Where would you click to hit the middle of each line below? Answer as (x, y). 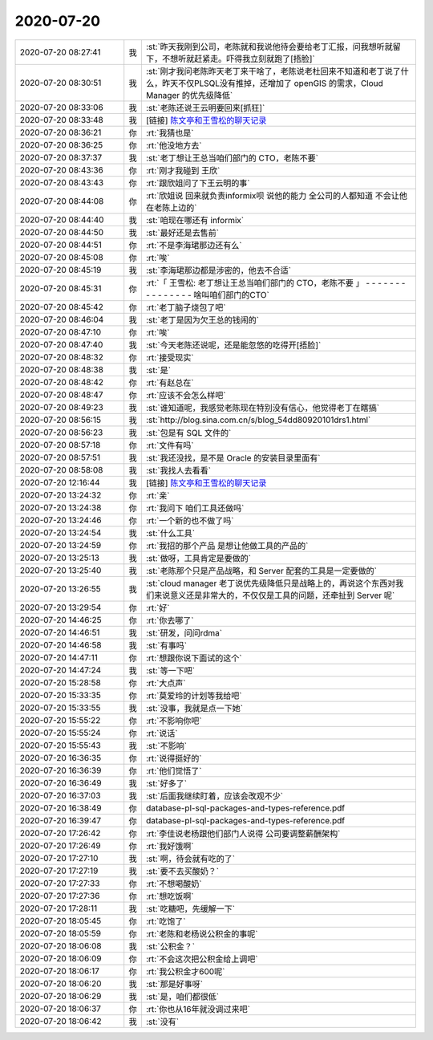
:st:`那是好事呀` (174, 984)
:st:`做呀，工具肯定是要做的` (198, 558)
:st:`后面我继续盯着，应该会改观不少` (214, 796)
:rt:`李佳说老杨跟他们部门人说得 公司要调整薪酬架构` (243, 833)
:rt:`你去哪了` (170, 620)
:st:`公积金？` (170, 946)
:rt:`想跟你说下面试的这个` (194, 658)
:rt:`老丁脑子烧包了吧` (186, 307)
